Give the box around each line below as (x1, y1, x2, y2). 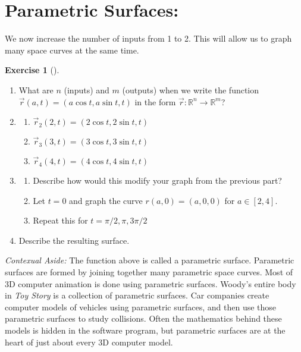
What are (18, 83, 54, 96)
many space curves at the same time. (5, 43, 139, 56)
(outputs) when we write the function (122, 83, 259, 96)
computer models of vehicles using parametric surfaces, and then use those (5, 300, 277, 313)
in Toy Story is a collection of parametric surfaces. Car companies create (5, 289, 269, 301)
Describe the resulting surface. (18, 234, 130, 246)
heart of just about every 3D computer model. (5, 335, 173, 348)
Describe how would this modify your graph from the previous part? (33, 174, 282, 187)
